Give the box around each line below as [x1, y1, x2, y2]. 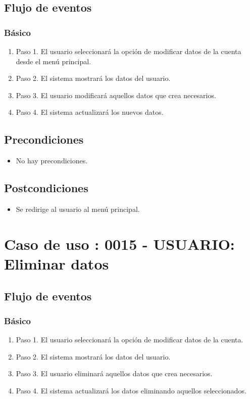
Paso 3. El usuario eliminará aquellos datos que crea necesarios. [16, 368, 213, 379]
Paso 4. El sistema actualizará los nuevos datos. [16, 107, 164, 117]
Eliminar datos [4, 253, 109, 274]
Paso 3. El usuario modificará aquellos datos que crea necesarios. [16, 90, 216, 100]
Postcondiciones [4, 180, 88, 196]
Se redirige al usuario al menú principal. [16, 203, 140, 214]
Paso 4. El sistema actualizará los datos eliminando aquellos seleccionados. [16, 385, 246, 395]
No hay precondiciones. [16, 155, 88, 166]
